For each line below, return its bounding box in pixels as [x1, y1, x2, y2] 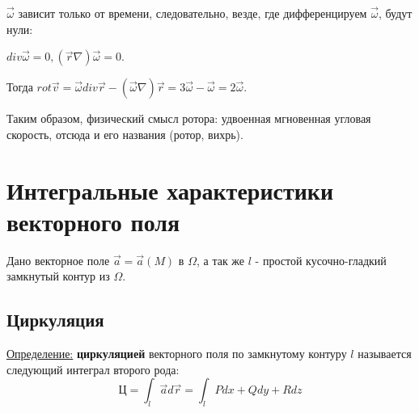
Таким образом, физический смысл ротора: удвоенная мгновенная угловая [6, 110, 371, 127]
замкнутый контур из [6, 268, 110, 284]
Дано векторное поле [6, 251, 110, 268]
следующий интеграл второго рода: [6, 360, 180, 377]
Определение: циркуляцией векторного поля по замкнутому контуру [6, 345, 347, 362]
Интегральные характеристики [6, 173, 334, 206]
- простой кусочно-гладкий [255, 251, 387, 268]
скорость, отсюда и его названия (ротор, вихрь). [6, 125, 243, 142]
